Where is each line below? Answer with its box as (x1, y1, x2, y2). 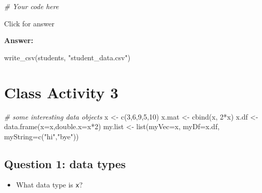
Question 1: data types (4, 156, 126, 171)
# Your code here (4, 1, 59, 11)
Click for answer (4, 18, 54, 28)
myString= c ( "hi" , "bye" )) (4, 131, 79, 141)
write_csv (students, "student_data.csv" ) (4, 52, 131, 62)
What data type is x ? (16, 179, 83, 190)
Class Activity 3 (4, 82, 119, 102)
